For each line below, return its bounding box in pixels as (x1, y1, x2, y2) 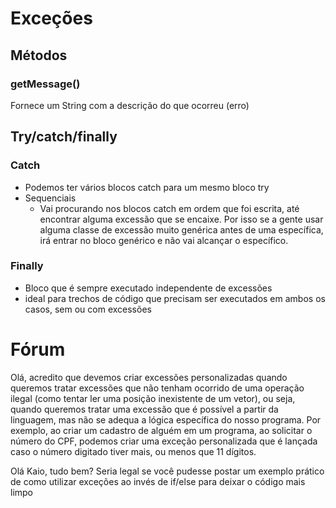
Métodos (10, 47, 68, 64)
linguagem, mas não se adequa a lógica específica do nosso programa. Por (10, 413, 322, 426)
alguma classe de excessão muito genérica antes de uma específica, (39, 223, 324, 236)
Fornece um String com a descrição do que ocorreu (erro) (10, 99, 250, 111)
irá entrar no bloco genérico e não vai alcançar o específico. (39, 234, 289, 246)
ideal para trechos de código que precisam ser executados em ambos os (24, 292, 326, 304)
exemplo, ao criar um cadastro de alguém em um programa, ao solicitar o (10, 424, 313, 436)
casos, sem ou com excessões (24, 303, 152, 315)
